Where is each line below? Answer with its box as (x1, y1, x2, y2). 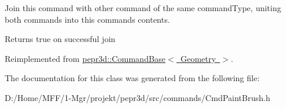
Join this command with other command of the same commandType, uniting (5, 2, 281, 13)
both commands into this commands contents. (5, 13, 170, 25)
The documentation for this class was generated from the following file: (5, 72, 260, 84)
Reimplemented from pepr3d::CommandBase (5, 52, 166, 64)
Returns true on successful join (5, 33, 115, 45)
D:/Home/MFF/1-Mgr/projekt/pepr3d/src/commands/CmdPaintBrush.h (5, 91, 270, 103)
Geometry (180, 52, 216, 64)
